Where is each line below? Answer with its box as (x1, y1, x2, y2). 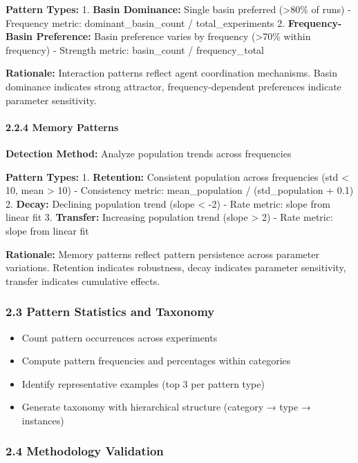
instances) (21, 413, 64, 427)
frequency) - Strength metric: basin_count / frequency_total (6, 42, 264, 57)
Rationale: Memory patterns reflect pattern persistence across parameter (6, 246, 319, 261)
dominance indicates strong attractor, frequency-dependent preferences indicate (6, 79, 341, 93)
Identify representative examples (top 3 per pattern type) (21, 376, 265, 391)
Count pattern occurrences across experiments (21, 330, 218, 344)
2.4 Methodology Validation (6, 442, 164, 460)
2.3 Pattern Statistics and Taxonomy (6, 303, 215, 320)
